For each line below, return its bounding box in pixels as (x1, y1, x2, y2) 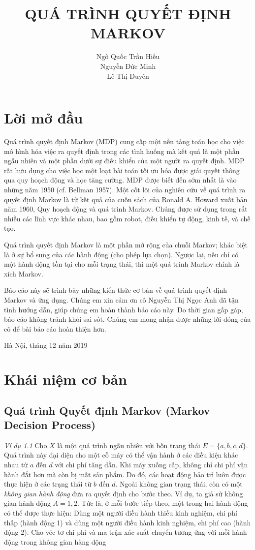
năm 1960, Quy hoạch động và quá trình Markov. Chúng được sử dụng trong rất (4, 204, 248, 214)
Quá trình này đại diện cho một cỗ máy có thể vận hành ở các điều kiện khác (4, 450, 238, 460)
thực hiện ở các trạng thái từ (4, 479, 92, 489)
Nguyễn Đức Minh (100, 61, 156, 71)
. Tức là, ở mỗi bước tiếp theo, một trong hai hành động (77, 498, 248, 508)
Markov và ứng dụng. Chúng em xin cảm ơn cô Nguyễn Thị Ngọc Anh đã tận (4, 294, 239, 305)
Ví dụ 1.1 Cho (4, 440, 47, 450)
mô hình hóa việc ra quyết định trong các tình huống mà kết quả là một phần (4, 146, 240, 156)
